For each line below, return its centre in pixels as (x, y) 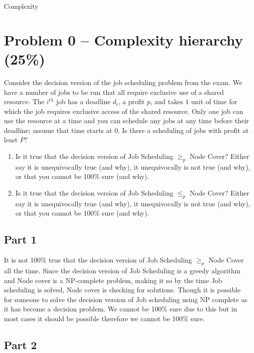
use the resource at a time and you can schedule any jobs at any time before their (127, 121)
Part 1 (21, 239)
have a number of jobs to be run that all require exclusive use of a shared (114, 92)
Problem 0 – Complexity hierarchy (124, 39)
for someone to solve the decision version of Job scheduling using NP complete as (126, 299)
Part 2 (21, 344)
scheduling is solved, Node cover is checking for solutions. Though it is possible (122, 290)
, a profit (131, 101)
